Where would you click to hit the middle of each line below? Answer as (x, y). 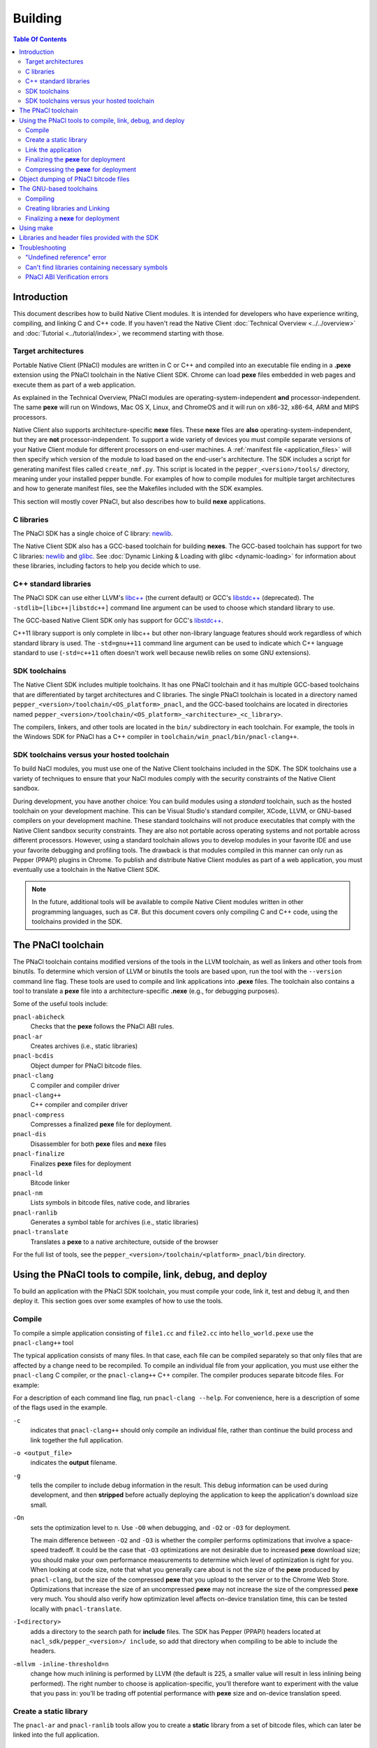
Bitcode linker (50, 1183)
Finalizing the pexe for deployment (75, 159)
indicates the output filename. (74, 1463)
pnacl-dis (30, 1134)
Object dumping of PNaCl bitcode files (74, 179)
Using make (36, 228)
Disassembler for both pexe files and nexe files (98, 1144)
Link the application (53, 150)
